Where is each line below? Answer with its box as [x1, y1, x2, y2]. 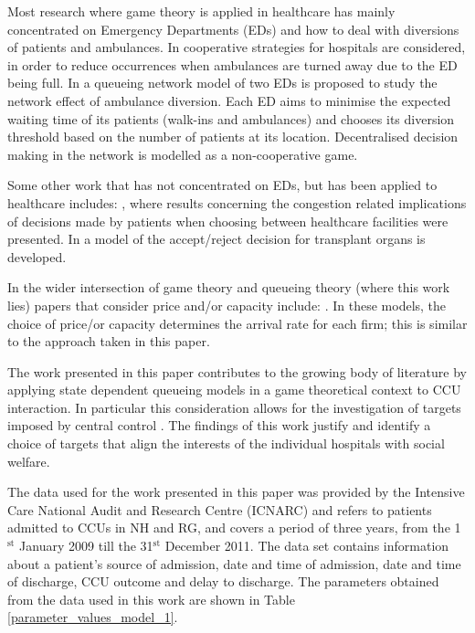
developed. [7, 247, 67, 266]
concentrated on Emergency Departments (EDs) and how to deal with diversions [7, 19, 459, 38]
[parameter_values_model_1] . [7, 607, 178, 627]
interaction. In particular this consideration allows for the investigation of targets [7, 397, 461, 417]
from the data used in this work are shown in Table [7, 589, 295, 608]
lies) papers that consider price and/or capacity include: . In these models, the [7, 295, 447, 314]
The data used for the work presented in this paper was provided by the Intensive [7, 482, 465, 501]
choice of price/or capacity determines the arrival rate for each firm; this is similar [7, 313, 468, 332]
